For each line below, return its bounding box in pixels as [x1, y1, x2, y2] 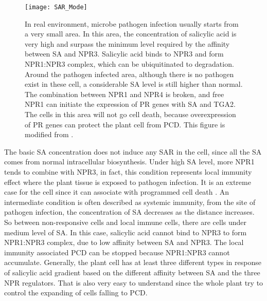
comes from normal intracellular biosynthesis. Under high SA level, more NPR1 [4, 156, 255, 167]
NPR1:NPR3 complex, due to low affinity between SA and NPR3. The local [4, 237, 244, 248]
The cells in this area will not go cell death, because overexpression [25, 109, 236, 119]
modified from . [25, 129, 74, 140]
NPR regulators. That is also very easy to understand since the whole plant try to [4, 277, 263, 288]
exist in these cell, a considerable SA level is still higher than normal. [25, 79, 243, 89]
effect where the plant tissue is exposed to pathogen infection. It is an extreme [4, 176, 251, 187]
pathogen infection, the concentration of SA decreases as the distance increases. [4, 206, 255, 217]
